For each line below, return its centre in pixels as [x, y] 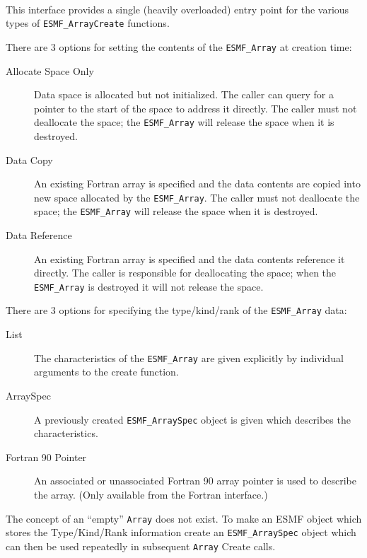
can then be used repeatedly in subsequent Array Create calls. [141, 546]
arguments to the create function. [106, 372]
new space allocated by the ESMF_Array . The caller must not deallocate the [197, 197]
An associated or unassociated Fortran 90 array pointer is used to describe [196, 481]
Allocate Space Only [50, 70]
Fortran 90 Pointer [46, 457]
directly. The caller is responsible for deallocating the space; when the [185, 273]
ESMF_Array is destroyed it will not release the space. [149, 286]
